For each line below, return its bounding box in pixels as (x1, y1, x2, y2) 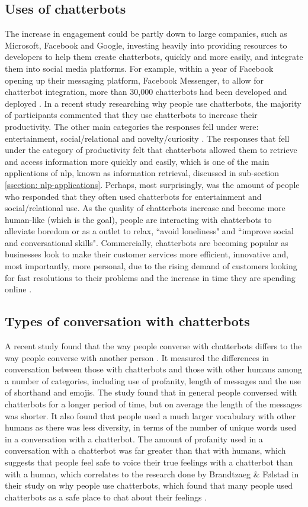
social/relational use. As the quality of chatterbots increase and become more (5, 202, 285, 214)
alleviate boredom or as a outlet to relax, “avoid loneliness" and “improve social (5, 225, 294, 237)
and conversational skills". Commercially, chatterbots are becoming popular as (5, 236, 288, 248)
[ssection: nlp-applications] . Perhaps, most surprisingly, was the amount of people (5, 178, 300, 190)
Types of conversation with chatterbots (5, 312, 250, 330)
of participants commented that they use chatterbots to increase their (5, 109, 258, 121)
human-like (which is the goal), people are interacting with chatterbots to (5, 213, 272, 225)
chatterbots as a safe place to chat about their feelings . (5, 490, 207, 503)
